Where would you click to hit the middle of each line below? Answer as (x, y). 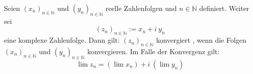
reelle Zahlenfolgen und (141, 8)
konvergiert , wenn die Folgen (201, 40)
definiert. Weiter (224, 8)
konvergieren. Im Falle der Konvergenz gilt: (154, 51)
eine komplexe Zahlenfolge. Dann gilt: (62, 40)
